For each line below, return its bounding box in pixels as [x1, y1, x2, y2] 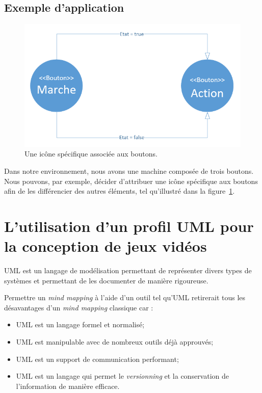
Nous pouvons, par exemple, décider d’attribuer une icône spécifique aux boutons [4, 175, 258, 186]
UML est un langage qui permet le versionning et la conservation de [16, 371, 229, 381]
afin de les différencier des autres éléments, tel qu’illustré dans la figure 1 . [4, 186, 235, 196]
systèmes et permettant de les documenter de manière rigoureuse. [4, 275, 208, 285]
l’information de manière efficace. [16, 380, 120, 391]
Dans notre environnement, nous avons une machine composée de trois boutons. [4, 165, 254, 176]
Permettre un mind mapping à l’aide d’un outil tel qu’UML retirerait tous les [4, 292, 246, 303]
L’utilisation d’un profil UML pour [4, 215, 254, 236]
